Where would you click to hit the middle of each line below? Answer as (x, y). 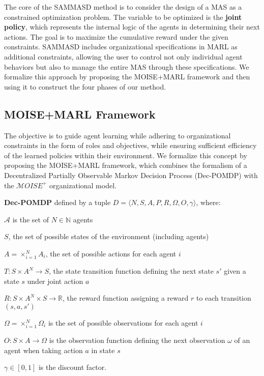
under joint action (55, 281)
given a (235, 271)
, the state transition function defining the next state (131, 271)
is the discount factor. (72, 367)
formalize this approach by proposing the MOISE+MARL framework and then (127, 77)
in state (103, 350)
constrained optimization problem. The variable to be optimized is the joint (123, 17)
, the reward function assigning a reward (126, 298)
